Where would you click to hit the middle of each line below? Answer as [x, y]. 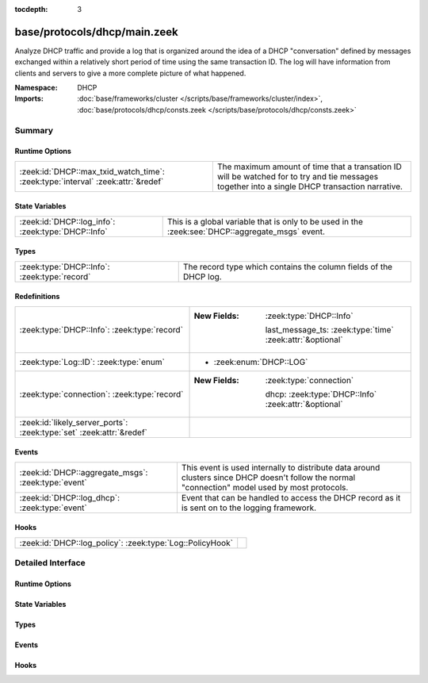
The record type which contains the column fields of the [287, 267]
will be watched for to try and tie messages [298, 176]
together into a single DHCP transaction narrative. [310, 186]
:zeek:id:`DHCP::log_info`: [67, 221]
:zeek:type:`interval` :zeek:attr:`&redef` [92, 181]
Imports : [29, 98]
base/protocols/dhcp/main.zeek [96, 32]
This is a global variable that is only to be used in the [265, 221]
